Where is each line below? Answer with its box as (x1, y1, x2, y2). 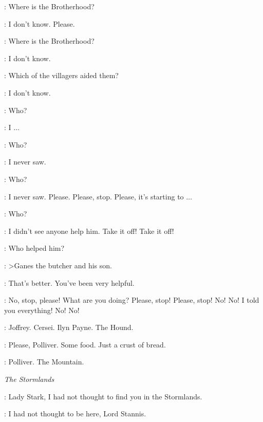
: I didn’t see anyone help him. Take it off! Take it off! (4, 225, 174, 236)
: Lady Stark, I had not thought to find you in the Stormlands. (4, 391, 202, 401)
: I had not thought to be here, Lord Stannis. (4, 408, 146, 419)
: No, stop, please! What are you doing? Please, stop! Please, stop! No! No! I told (4, 295, 259, 305)
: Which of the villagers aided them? (4, 70, 119, 81)
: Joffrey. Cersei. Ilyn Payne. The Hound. (4, 322, 134, 333)
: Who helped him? (4, 243, 65, 253)
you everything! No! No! (4, 304, 80, 315)
